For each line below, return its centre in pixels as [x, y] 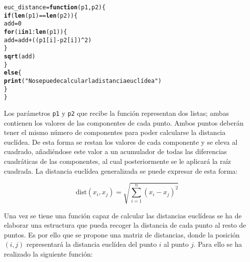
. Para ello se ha [218, 244]
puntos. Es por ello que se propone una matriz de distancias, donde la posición [122, 234]
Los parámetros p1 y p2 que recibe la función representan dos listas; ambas [116, 113]
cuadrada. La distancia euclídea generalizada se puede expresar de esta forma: [121, 170]
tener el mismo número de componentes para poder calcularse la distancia [115, 132]
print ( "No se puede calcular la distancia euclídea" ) [83, 81]
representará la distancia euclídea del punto [91, 244]
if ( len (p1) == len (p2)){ [41, 15]
